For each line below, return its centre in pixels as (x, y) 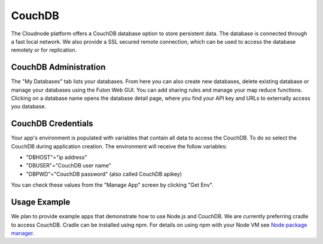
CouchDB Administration (58, 67)
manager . (23, 233)
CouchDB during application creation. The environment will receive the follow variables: (119, 146)
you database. (29, 106)
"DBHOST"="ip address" (57, 157)
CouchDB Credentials (52, 123)
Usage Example (41, 202)
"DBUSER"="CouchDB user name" (69, 166)
